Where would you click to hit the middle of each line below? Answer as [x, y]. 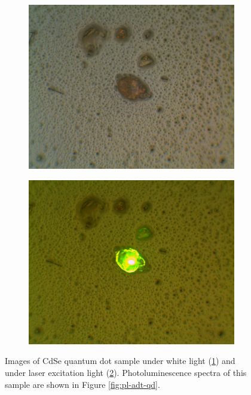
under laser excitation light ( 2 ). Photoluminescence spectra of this [126, 373]
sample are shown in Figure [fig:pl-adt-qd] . [82, 384]
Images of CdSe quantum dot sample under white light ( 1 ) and [120, 361]
